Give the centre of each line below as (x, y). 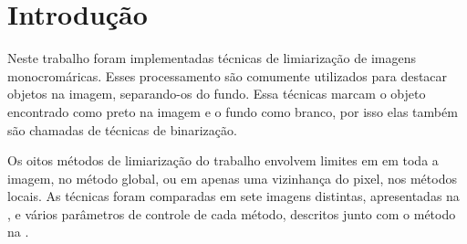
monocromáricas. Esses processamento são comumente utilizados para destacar (228, 75)
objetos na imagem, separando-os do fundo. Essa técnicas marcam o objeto (217, 94)
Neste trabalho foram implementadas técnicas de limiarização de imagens (212, 58)
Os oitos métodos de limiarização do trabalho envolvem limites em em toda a (223, 160)
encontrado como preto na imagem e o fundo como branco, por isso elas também (233, 111)
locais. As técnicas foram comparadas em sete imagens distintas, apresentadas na (233, 196)
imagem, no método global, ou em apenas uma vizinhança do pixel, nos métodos (232, 178)
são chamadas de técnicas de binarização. (122, 129)
